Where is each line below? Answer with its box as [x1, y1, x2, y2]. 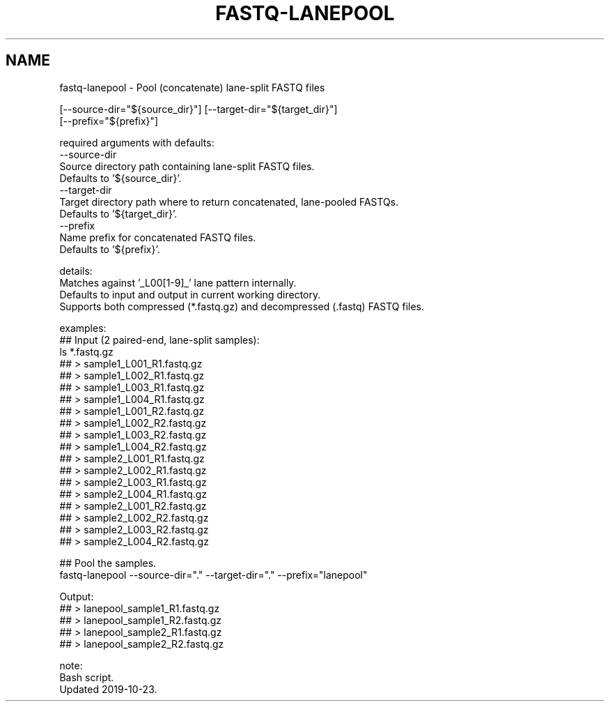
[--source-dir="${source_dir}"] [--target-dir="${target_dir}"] [59, 102, 338, 115]
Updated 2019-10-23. [59, 683, 157, 695]
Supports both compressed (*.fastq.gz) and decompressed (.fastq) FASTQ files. [59, 300, 425, 312]
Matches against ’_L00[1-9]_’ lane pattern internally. [59, 276, 297, 289]
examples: [59, 321, 107, 334]
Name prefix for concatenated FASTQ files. [59, 231, 256, 243]
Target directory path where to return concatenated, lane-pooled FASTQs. [59, 195, 399, 208]
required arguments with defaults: [59, 136, 214, 149]
